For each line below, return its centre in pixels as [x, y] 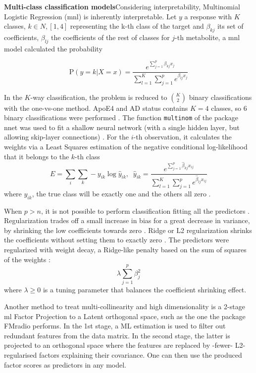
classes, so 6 [229, 108]
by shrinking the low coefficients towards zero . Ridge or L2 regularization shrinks [128, 230]
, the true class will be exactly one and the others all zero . [121, 193]
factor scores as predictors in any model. [65, 364]
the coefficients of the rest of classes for [110, 37]
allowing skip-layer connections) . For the [67, 137]
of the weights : [27, 259]
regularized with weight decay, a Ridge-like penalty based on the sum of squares [125, 250]
